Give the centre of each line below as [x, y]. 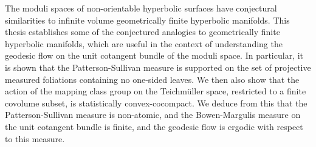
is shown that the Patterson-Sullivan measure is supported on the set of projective [158, 67]
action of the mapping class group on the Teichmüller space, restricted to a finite [156, 91]
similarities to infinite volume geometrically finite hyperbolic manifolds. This [147, 20]
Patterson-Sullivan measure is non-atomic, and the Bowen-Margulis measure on [153, 115]
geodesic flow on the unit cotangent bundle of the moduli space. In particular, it [154, 55]
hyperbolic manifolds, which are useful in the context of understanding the [144, 43]
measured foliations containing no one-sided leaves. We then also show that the [152, 79]
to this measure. [35, 138]
